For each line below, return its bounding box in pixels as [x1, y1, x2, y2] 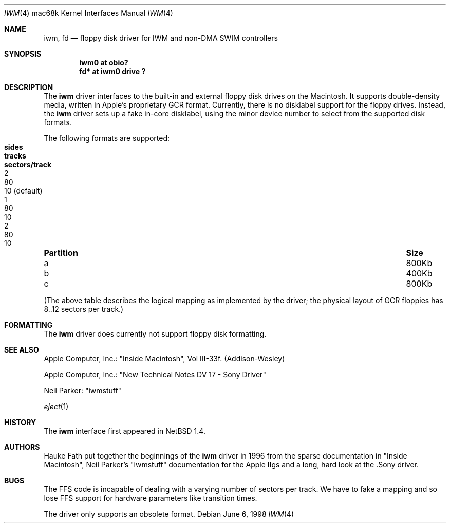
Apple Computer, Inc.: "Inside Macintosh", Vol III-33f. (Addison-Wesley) [44, 354, 285, 363]
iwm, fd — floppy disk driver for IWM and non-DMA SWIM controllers [44, 33, 278, 42]
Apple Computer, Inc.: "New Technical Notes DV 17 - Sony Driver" [44, 370, 266, 379]
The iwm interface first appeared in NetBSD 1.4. [44, 427, 205, 435]
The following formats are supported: [44, 134, 170, 143]
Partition [44, 248, 78, 258]
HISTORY [4, 418, 36, 427]
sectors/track [4, 160, 52, 169]
